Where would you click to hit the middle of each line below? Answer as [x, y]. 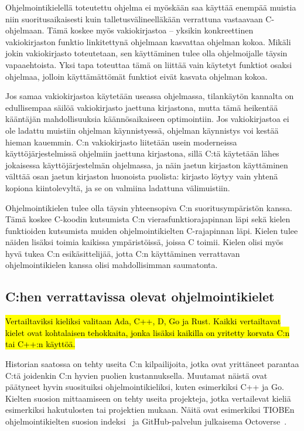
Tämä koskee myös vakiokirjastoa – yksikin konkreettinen [150, 30]
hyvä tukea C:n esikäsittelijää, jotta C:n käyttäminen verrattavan [123, 253]
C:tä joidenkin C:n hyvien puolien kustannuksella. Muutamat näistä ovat [136, 375]
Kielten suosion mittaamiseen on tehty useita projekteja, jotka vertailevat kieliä [148, 398]
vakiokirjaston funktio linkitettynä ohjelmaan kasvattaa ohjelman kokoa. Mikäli [148, 41]
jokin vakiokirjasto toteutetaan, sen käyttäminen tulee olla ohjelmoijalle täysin [146, 53]
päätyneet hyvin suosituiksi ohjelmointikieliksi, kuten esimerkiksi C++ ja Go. [145, 387]
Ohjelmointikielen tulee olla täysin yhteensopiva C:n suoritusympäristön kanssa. [149, 207]
